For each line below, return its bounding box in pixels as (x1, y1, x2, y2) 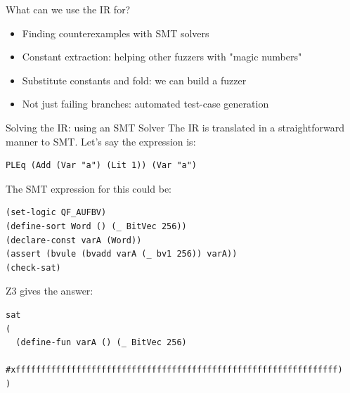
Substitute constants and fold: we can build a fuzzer (22, 72, 247, 87)
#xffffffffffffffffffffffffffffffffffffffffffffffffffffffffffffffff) (6, 365, 343, 375)
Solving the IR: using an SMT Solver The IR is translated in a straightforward (6, 120, 344, 134)
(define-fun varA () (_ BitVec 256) (15, 337, 187, 348)
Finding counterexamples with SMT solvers (22, 25, 209, 40)
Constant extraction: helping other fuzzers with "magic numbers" (22, 49, 302, 64)
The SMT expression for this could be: (6, 181, 171, 195)
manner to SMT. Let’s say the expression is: (6, 134, 196, 148)
